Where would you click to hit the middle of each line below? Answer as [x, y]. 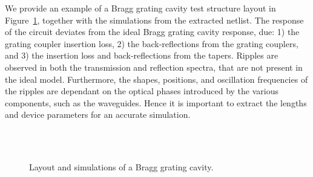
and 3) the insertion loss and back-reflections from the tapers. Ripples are [142, 55]
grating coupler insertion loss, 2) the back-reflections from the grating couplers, [152, 43]
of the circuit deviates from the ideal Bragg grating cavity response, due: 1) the [152, 32]
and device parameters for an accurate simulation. [98, 114]
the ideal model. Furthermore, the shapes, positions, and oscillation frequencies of [156, 79]
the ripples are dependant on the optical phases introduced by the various [142, 91]
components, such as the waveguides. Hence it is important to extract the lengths [156, 102]
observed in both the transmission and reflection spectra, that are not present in [154, 67]
